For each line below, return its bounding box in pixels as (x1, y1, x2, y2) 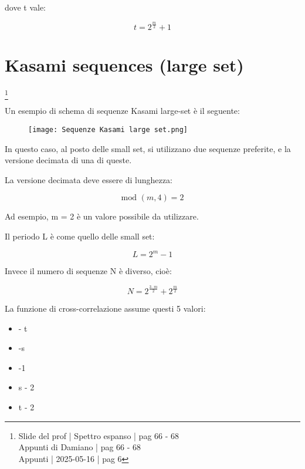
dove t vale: (5, 1, 46, 13)
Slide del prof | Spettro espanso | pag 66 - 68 (18, 429, 179, 441)
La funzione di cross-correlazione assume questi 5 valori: (5, 302, 206, 315)
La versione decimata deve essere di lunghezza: (5, 173, 172, 185)
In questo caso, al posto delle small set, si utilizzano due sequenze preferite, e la (5, 142, 291, 154)
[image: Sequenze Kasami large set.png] (28, 126, 188, 134)
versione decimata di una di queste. (5, 154, 132, 166)
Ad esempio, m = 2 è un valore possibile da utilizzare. (5, 210, 199, 222)
